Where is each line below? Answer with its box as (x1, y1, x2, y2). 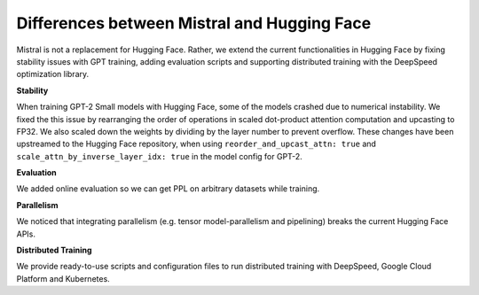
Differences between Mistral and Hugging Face (16, 13, 372, 33)
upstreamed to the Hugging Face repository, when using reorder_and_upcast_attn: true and (16, 138, 377, 150)
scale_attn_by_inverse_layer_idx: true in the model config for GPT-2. (16, 151, 303, 161)
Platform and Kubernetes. (16, 273, 110, 283)
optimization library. (16, 69, 90, 80)
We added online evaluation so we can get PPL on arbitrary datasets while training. (16, 183, 320, 194)
